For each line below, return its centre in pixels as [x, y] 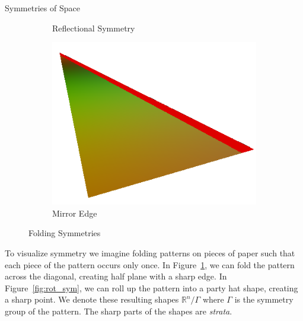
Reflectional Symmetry [94, 28]
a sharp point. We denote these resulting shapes [92, 299]
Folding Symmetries [65, 233]
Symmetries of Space [42, 8]
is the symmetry [264, 299]
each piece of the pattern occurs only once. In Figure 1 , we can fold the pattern [150, 264]
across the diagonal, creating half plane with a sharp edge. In [116, 276]
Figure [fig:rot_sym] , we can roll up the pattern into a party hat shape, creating [151, 287]
